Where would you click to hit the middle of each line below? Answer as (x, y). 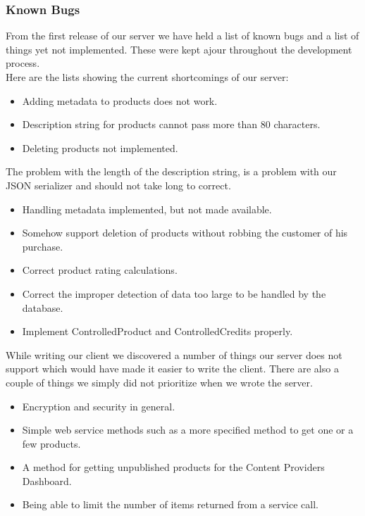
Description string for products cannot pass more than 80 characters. (171, 124)
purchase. (43, 246)
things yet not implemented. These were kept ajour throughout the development (179, 49)
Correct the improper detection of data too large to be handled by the (174, 293)
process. (23, 63)
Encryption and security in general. (99, 406)
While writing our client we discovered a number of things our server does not (174, 354)
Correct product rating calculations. (100, 270)
